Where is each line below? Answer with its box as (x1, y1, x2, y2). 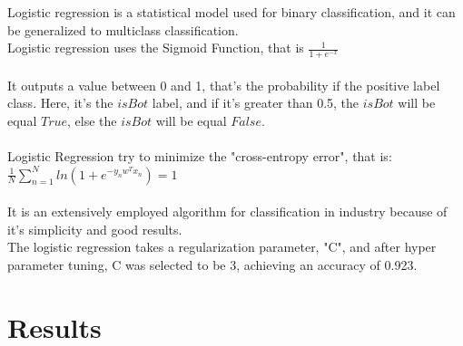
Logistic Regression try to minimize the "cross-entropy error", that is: (7, 146, 392, 165)
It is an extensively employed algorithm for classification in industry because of (7, 202, 448, 221)
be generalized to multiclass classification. (7, 20, 239, 39)
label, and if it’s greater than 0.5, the (152, 93, 360, 112)
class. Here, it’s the (7, 93, 113, 112)
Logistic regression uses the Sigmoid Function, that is (7, 38, 304, 57)
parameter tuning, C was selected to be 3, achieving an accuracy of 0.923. (7, 255, 418, 274)
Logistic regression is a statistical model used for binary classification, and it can (7, 3, 456, 21)
